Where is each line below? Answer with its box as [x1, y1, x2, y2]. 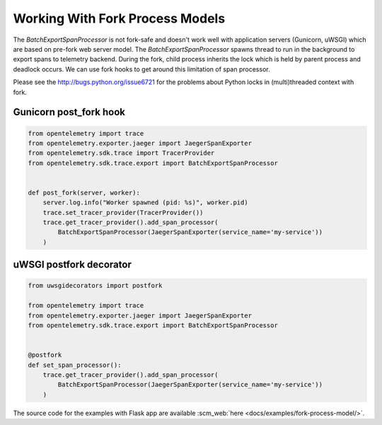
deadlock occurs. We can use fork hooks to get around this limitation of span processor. [13, 64, 270, 74]
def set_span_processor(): [28, 361, 122, 369]
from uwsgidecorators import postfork [28, 281, 163, 290]
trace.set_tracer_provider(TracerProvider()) [42, 209, 204, 216]
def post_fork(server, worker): [28, 188, 141, 197]
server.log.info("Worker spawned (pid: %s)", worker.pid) [42, 199, 248, 206]
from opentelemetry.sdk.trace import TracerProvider [28, 149, 215, 157]
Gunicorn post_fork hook [13, 106, 125, 118]
